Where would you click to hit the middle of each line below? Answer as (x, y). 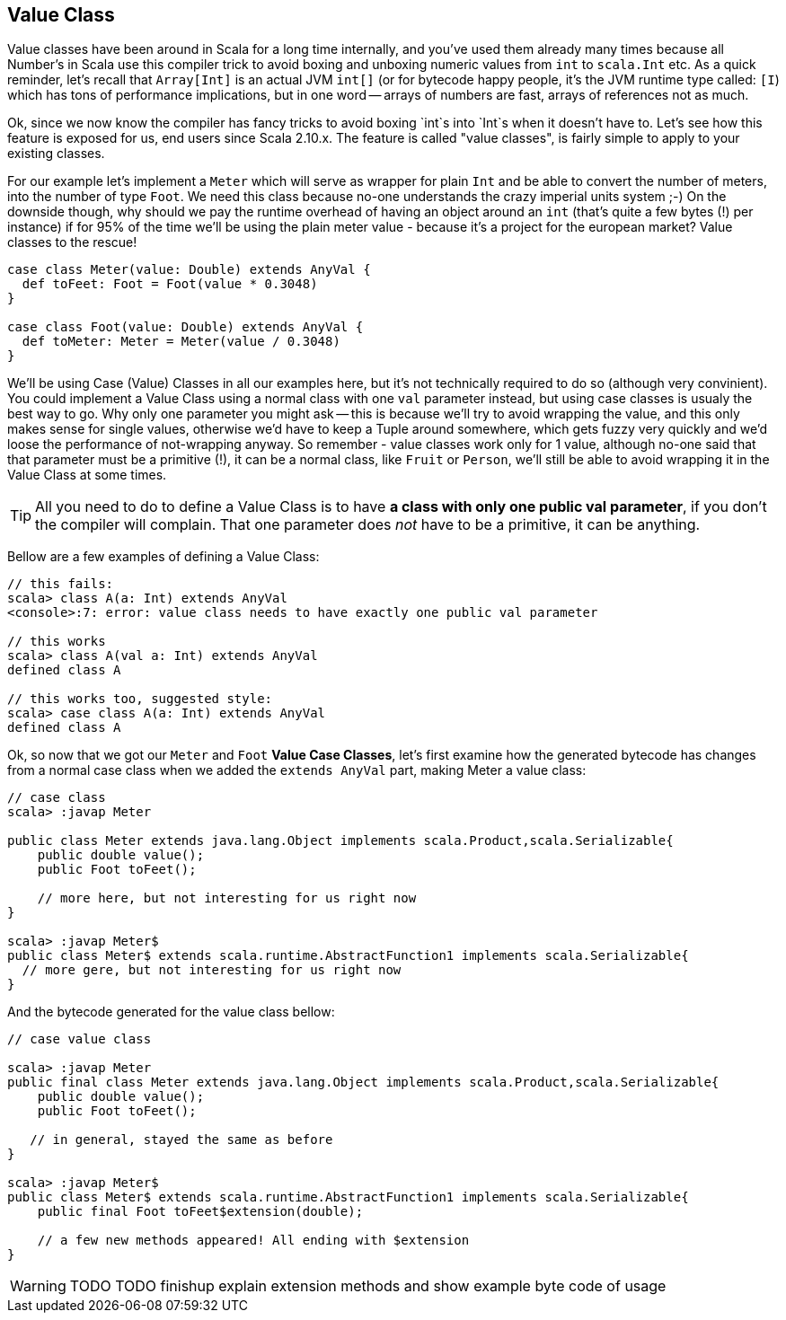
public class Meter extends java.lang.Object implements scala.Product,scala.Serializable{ (340, 841)
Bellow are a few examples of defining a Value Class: (163, 557)
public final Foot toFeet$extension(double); (200, 1212)
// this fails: (61, 584)
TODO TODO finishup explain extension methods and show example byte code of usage (368, 1286)
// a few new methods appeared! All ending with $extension (253, 1241)
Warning (38, 1286)
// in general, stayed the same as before (181, 1140)
